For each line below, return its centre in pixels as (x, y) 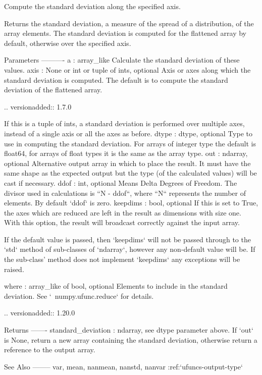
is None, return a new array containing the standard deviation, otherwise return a (131, 339)
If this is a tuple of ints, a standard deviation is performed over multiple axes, (124, 123)
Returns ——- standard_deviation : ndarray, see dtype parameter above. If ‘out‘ (129, 330)
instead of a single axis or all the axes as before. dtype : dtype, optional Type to (128, 133)
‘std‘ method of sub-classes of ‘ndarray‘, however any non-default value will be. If (130, 249)
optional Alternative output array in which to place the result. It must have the (127, 163)
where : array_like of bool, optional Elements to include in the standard (116, 286)
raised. (14, 269)
